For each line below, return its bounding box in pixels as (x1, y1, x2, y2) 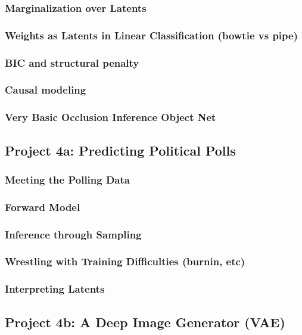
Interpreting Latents (5, 281, 105, 296)
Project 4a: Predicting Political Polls (5, 141, 236, 159)
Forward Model (5, 199, 80, 214)
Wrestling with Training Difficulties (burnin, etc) (5, 254, 245, 269)
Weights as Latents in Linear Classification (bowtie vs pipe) (5, 27, 298, 42)
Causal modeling (5, 82, 86, 97)
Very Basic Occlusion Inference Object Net (5, 110, 216, 125)
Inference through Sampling (5, 227, 142, 241)
